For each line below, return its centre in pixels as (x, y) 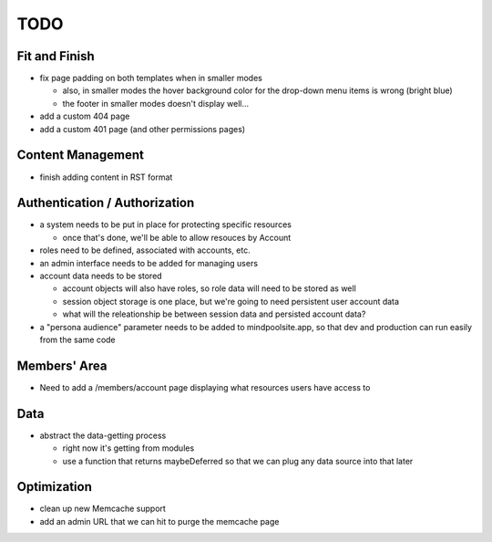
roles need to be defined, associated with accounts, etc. (145, 250)
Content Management (81, 155)
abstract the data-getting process (103, 435)
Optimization (55, 487)
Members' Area (62, 365)
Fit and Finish (56, 56)
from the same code (77, 339)
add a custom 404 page (85, 116)
